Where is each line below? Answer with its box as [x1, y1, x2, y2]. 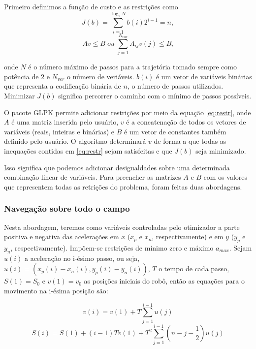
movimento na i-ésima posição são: [4, 285, 108, 295]
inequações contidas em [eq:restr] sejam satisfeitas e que [4, 145, 172, 156]
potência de [4, 71, 39, 81]
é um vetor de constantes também [124, 126, 226, 136]
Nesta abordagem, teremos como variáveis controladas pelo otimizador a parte [4, 222, 240, 232]
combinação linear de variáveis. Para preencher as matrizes [4, 172, 181, 182]
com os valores [203, 172, 248, 182]
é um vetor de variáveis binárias [156, 71, 252, 81]
